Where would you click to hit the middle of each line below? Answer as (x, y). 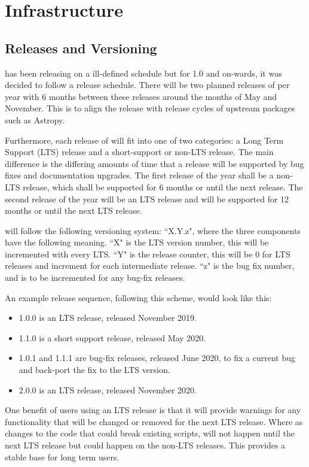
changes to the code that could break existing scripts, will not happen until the (150, 433)
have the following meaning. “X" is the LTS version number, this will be (137, 242)
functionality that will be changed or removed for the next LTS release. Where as (154, 421)
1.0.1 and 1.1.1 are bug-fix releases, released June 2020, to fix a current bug (157, 358)
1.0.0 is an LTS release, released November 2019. (108, 318)
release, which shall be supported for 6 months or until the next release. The (163, 187)
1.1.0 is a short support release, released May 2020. (112, 337)
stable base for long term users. (62, 457)
